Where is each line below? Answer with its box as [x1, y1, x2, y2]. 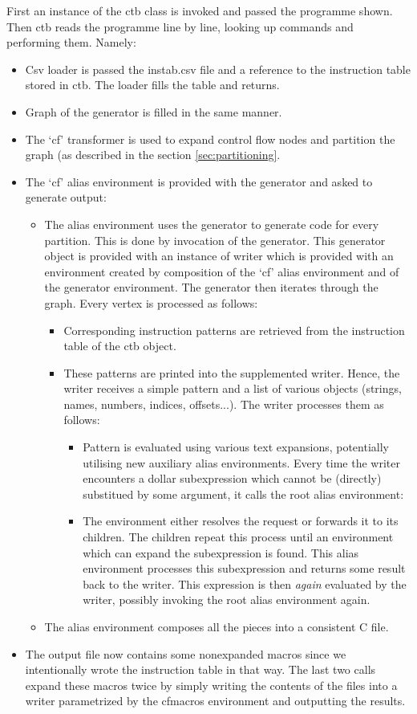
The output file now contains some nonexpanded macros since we [25, 645, 346, 662]
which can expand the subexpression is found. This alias [83, 544, 359, 561]
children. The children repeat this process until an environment [83, 528, 394, 545]
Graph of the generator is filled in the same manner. [25, 103, 282, 120]
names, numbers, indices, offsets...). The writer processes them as [63, 395, 384, 412]
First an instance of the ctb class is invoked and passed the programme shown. [6, 2, 393, 18]
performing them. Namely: [6, 34, 136, 51]
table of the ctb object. [63, 337, 176, 354]
